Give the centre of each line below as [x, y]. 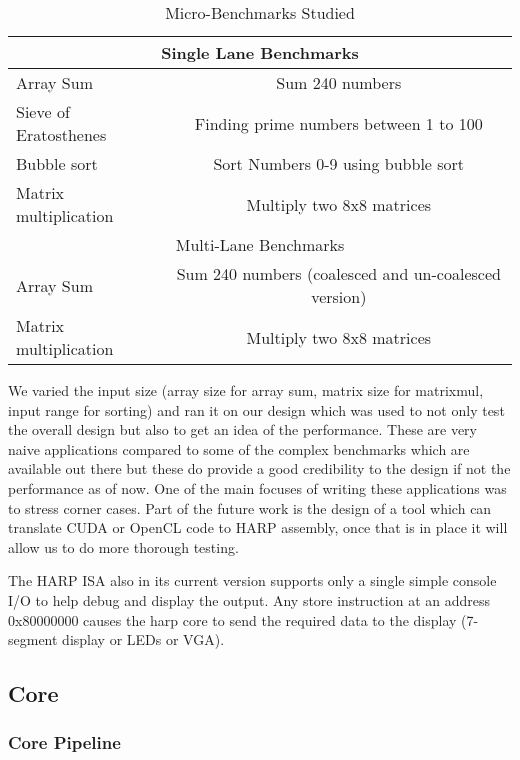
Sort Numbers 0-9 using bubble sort [339, 163]
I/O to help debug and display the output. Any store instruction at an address [249, 599]
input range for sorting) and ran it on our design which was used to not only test [256, 409]
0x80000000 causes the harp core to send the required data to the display [232, 619]
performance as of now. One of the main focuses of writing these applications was [257, 487]
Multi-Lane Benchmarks [260, 244]
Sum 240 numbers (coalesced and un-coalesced [338, 273]
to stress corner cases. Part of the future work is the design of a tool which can [250, 507]
